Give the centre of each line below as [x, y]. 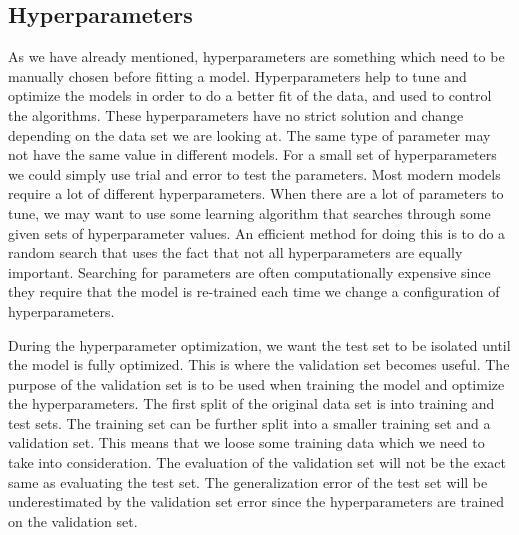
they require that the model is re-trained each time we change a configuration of [254, 291]
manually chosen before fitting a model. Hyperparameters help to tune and [237, 75]
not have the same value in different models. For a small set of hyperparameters [252, 154]
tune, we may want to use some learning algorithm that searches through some [249, 212]
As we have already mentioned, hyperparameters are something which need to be [256, 56]
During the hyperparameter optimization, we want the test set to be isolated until [259, 344]
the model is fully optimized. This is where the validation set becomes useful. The [259, 364]
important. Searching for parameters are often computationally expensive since [249, 271]
